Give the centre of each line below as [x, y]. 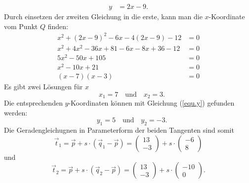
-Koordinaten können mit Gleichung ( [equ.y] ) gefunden [151, 103]
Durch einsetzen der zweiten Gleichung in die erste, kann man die [103, 17]
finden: [58, 26]
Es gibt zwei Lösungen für [43, 87]
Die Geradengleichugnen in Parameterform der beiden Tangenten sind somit [119, 130]
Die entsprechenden [33, 103]
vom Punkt [21, 26]
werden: [16, 112]
